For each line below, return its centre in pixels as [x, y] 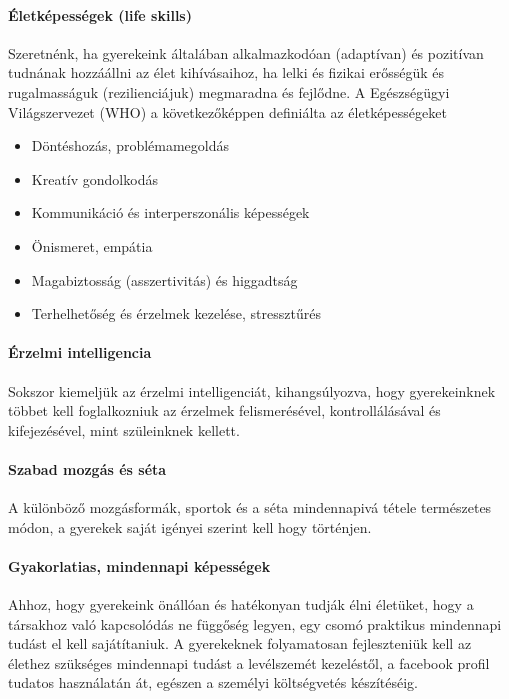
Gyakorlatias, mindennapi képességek [139, 565]
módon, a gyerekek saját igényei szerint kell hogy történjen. [190, 526]
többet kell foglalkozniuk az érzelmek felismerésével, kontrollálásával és [224, 410]
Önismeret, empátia [92, 245]
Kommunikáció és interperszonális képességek [170, 212]
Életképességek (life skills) [100, 14]
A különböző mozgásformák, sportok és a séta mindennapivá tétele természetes [250, 507]
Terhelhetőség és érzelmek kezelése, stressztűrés [176, 313]
